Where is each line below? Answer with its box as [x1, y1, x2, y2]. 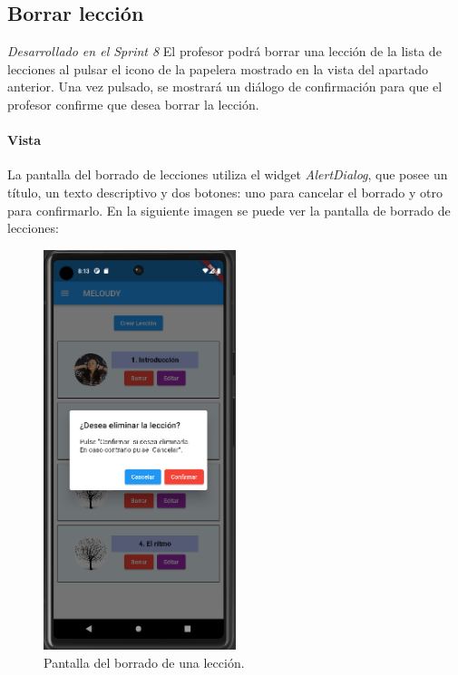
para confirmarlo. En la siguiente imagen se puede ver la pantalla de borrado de [7, 200, 451, 219]
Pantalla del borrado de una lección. [44, 652, 245, 671]
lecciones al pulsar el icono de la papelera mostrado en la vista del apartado [7, 59, 429, 78]
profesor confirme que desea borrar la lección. [7, 94, 259, 113]
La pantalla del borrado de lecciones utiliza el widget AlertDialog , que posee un [7, 165, 448, 184]
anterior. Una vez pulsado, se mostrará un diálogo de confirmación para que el [7, 77, 443, 96]
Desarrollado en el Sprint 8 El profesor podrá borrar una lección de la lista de [7, 42, 442, 61]
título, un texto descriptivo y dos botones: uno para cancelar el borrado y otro [7, 182, 443, 201]
